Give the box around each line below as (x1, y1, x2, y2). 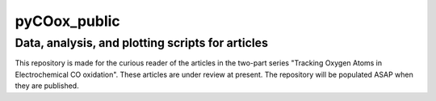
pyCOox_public (15, 12, 120, 30)
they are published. (15, 81, 80, 90)
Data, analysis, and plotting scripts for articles (15, 36, 268, 50)
